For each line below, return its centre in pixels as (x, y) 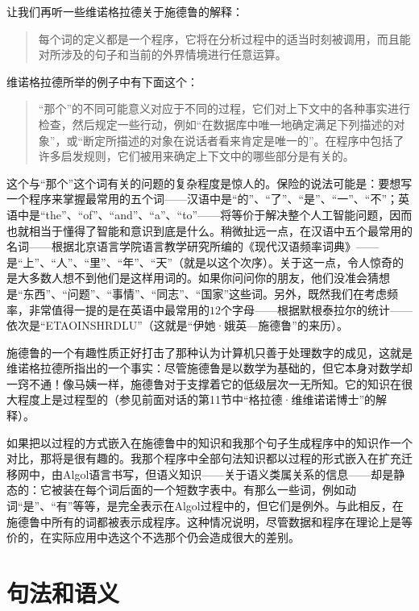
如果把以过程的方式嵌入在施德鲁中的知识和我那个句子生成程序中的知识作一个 (209, 442)
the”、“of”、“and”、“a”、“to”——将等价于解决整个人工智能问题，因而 (229, 214)
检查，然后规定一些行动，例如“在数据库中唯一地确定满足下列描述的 (216, 124)
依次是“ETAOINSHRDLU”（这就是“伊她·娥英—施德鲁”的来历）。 (177, 325)
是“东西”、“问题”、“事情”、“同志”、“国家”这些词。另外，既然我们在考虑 (197, 293)
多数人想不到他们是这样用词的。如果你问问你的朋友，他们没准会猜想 (209, 278)
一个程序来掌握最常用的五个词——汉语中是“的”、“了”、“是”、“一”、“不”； (203, 199)
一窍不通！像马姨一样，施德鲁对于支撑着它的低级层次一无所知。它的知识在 (204, 383)
